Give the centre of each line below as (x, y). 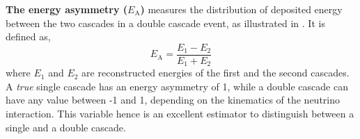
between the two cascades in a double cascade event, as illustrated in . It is (165, 23)
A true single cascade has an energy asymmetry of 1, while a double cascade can (177, 86)
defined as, (28, 36)
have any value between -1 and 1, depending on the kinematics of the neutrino (173, 100)
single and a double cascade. (66, 127)
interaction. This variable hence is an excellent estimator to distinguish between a (180, 114)
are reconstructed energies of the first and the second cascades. (216, 73)
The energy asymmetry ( (67, 9)
